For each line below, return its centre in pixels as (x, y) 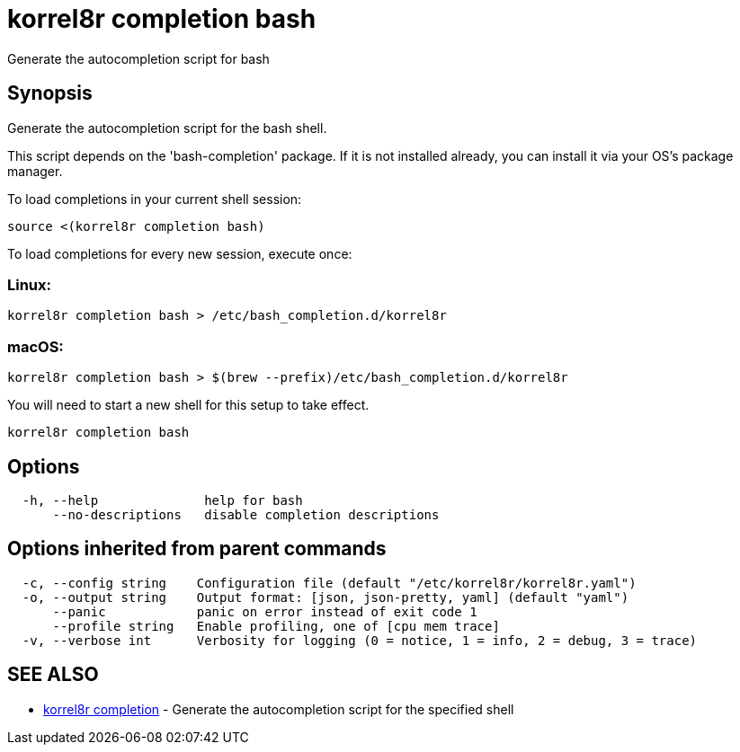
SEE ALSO (53, 675)
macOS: (36, 346)
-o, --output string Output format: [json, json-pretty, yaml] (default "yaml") (325, 597)
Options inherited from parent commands (197, 549)
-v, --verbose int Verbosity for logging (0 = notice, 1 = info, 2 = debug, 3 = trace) (360, 640)
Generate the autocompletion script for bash (138, 58)
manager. (35, 171)
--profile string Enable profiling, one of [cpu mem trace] (276, 626)
